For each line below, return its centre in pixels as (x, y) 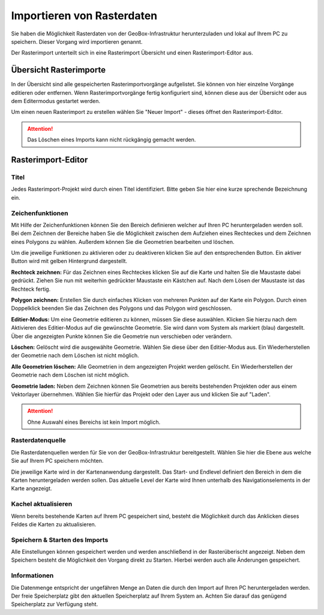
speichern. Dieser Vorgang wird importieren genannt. (77, 41)
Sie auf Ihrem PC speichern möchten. (57, 461)
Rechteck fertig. (31, 289)
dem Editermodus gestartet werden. (55, 101)
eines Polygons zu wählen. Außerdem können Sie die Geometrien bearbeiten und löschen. (123, 242)
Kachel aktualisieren (42, 504)
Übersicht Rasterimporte (58, 70)
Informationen (32, 575)
